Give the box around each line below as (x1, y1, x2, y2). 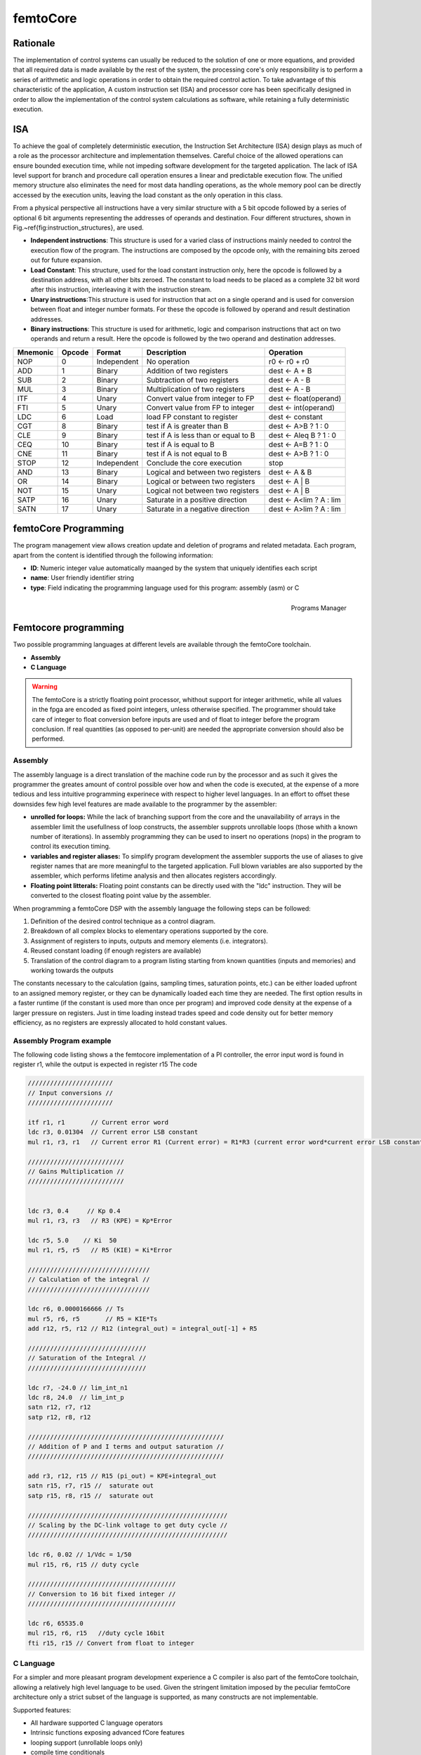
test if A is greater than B (146, 421, 229, 431)
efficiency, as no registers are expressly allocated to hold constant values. (13, 1018, 227, 1026)
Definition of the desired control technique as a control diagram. (30, 917, 216, 926)
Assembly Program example (13, 1035, 112, 1045)
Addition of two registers (146, 366, 228, 376)
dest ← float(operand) (268, 393, 342, 403)
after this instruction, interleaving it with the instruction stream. (30, 285, 212, 294)
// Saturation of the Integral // (27, 1354, 147, 1362)
